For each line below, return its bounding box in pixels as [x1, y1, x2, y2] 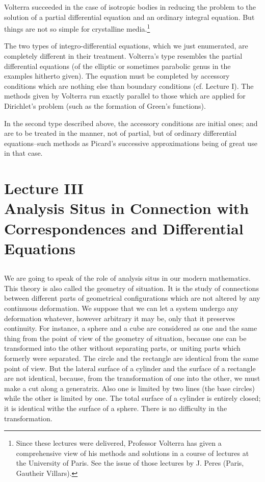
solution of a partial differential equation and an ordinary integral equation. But [4, 11, 255, 22]
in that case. [4, 148, 43, 158]
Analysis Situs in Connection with [4, 198, 249, 219]
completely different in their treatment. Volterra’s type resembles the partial [4, 51, 243, 61]
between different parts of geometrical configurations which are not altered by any [4, 293, 260, 303]
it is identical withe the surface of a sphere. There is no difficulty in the [4, 403, 227, 414]
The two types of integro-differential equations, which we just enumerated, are [4, 40, 248, 51]
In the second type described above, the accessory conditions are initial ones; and [4, 117, 258, 128]
